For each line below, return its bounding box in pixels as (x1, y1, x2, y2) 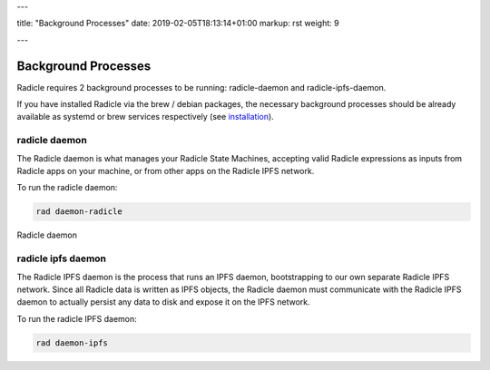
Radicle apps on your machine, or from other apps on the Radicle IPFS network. (16, 166, 315, 176)
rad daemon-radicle (35, 207, 122, 217)
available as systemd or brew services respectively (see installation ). (16, 112, 274, 122)
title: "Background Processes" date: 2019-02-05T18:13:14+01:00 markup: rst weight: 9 (16, 18, 339, 29)
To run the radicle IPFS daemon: (16, 313, 138, 324)
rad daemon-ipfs (35, 337, 109, 348)
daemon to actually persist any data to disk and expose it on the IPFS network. (16, 297, 310, 307)
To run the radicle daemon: (16, 182, 118, 193)
